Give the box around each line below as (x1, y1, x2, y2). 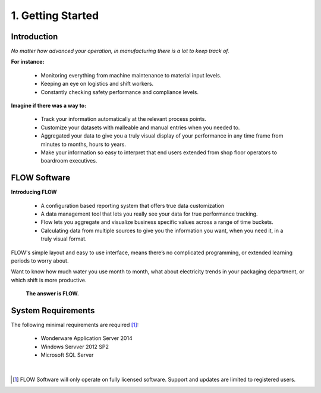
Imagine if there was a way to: (11, 102, 87, 110)
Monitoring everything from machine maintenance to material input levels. (40, 71, 222, 79)
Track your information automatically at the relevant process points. (40, 116, 206, 123)
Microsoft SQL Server (40, 351, 94, 358)
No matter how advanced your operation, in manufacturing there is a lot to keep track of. (11, 48, 229, 55)
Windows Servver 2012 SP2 (40, 343, 109, 350)
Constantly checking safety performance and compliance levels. (40, 88, 199, 95)
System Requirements (11, 305, 95, 316)
